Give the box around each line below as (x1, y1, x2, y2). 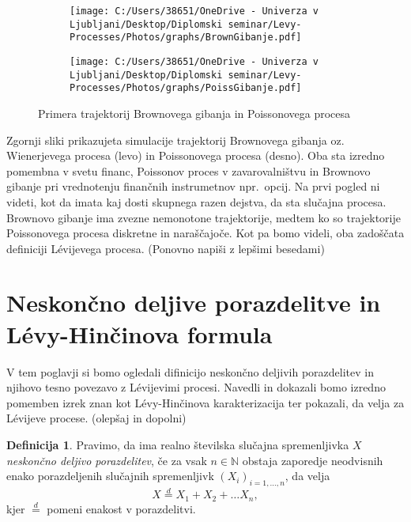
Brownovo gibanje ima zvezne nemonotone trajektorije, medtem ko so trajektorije (6, 209, 401, 225)
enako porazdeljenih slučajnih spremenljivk (6, 467, 214, 484)
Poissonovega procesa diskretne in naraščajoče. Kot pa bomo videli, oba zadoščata (6, 225, 405, 241)
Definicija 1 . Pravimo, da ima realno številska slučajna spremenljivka (6, 436, 349, 452)
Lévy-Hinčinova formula (6, 317, 273, 350)
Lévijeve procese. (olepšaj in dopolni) (6, 410, 187, 426)
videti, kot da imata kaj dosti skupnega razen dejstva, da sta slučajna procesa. (6, 193, 386, 210)
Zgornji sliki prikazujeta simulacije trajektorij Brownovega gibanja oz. (6, 131, 345, 148)
